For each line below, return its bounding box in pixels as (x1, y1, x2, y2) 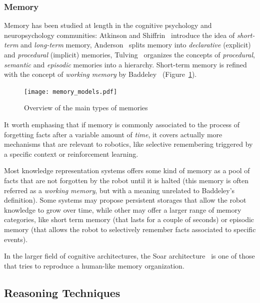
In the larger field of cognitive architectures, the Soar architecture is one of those (4, 251, 255, 261)
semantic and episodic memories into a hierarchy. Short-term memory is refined (4, 59, 247, 69)
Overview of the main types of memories (24, 102, 148, 113)
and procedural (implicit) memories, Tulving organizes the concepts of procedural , (4, 49, 255, 59)
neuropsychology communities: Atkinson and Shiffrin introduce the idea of (4, 29, 235, 40)
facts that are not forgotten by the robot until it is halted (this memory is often (4, 175, 248, 185)
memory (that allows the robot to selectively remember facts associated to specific (4, 224, 256, 234)
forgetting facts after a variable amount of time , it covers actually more (4, 129, 222, 139)
